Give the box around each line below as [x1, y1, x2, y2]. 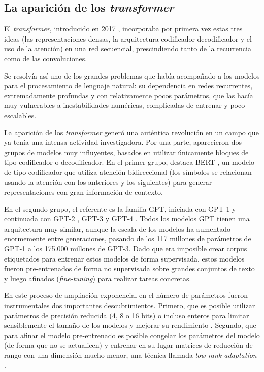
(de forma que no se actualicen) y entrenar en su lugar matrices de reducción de [4, 340, 253, 350]
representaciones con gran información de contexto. [4, 187, 163, 197]
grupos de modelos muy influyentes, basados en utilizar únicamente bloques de [4, 146, 249, 157]
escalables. [4, 109, 37, 120]
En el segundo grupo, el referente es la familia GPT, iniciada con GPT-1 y [4, 203, 236, 214]
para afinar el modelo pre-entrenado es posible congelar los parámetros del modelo [4, 329, 260, 340]
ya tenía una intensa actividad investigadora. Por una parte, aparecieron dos [4, 137, 242, 147]
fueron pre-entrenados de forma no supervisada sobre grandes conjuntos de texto [4, 263, 255, 274]
